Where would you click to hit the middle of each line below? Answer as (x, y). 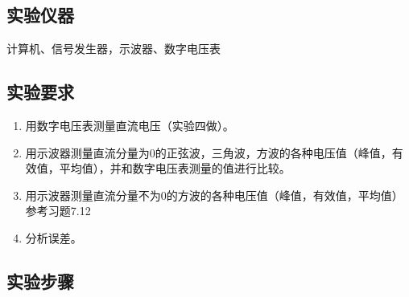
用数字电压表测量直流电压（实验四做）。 (130, 125)
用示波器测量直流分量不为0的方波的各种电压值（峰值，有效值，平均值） (214, 195)
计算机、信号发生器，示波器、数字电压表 (114, 49)
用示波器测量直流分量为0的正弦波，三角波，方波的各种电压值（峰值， (209, 152)
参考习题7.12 (58, 211)
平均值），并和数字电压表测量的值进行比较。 (175, 168)
